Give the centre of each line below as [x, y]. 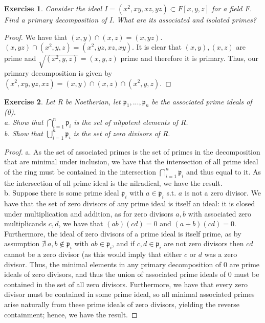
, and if [124, 243]
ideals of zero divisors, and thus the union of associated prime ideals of [115, 274]
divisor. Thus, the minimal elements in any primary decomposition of [113, 264]
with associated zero [220, 213]
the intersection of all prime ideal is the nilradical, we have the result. [113, 182]
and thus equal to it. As [224, 171]
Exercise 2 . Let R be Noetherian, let [62, 101]
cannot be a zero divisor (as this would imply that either [93, 254]
